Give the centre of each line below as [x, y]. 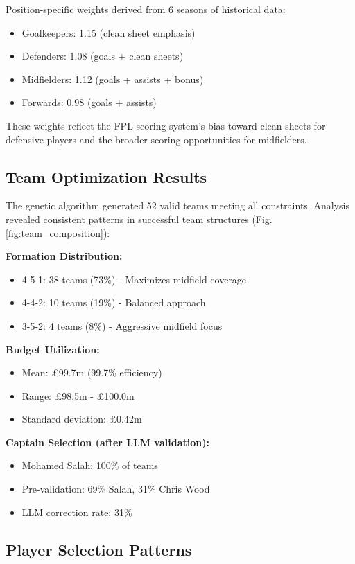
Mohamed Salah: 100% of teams [90, 465]
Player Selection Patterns [99, 549]
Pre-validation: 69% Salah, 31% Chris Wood [116, 489]
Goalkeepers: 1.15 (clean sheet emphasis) [109, 32]
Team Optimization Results [106, 176]
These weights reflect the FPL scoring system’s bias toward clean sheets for [166, 125]
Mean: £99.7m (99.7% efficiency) [92, 372]
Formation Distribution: [64, 256]
